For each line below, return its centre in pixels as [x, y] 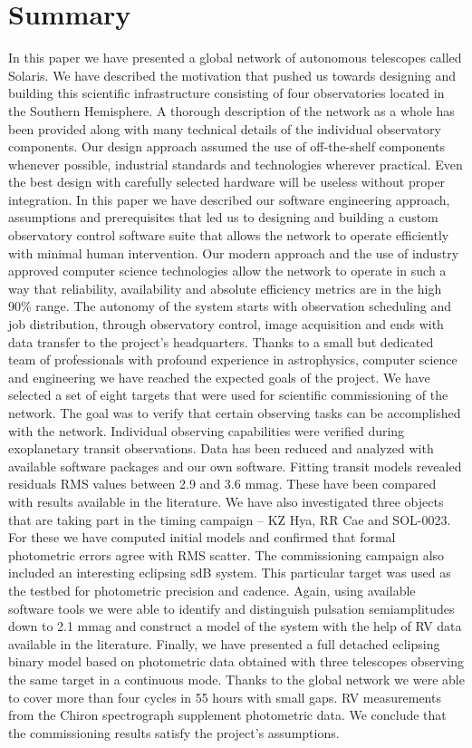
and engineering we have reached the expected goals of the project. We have [219, 377]
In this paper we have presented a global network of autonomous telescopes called [235, 58]
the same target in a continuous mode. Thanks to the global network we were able [236, 679]
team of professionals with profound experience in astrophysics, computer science [233, 359]
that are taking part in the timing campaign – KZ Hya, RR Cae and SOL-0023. [230, 519]
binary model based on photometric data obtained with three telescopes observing [236, 661]
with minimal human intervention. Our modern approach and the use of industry [234, 253]
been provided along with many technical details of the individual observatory [225, 128]
